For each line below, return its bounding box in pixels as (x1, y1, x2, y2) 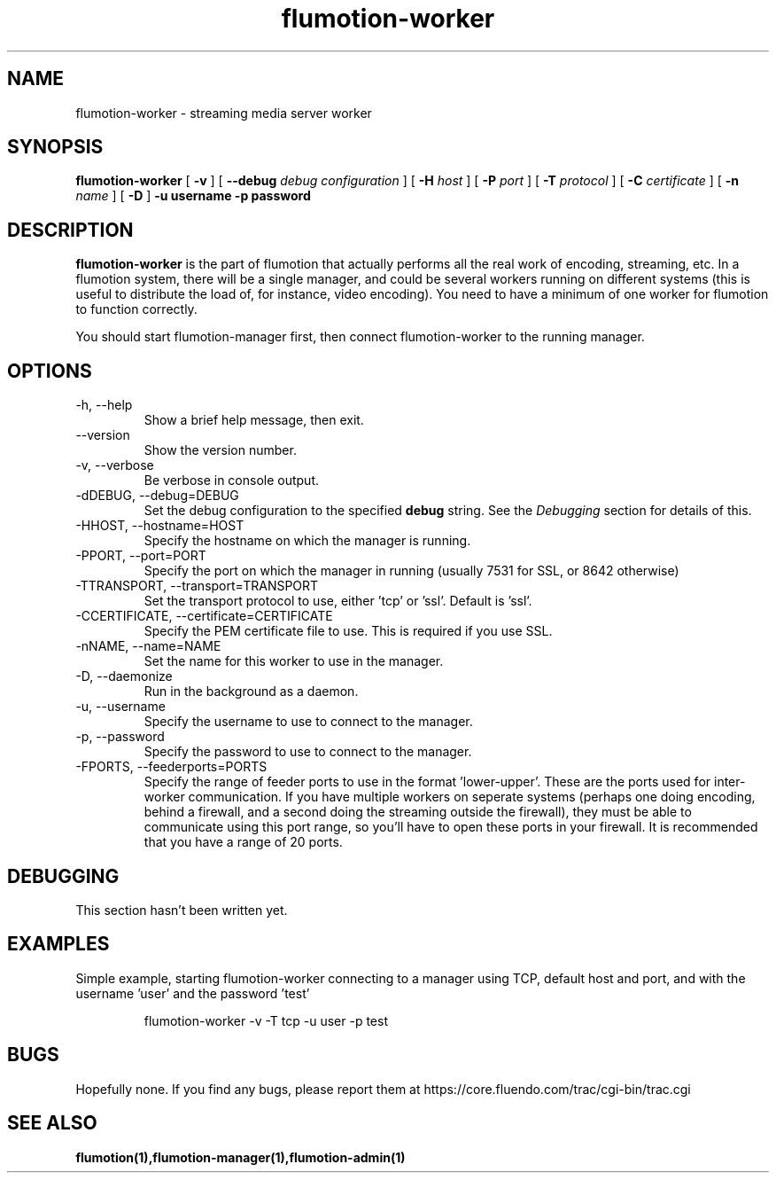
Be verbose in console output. (144, 473, 320, 488)
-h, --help (75, 397, 133, 413)
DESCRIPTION (7, 218, 134, 241)
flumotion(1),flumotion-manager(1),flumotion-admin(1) (75, 1149, 406, 1165)
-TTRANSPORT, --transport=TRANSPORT (75, 578, 319, 594)
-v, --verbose (75, 457, 154, 473)
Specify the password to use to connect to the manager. (144, 744, 472, 760)
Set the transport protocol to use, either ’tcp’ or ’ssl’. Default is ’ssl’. (144, 593, 532, 609)
